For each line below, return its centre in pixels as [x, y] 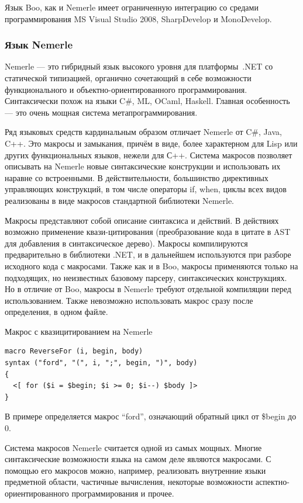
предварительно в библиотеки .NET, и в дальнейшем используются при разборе [148, 254]
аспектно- [272, 482]
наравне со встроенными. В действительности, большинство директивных [137, 177]
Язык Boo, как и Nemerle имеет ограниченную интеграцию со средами [132, 7]
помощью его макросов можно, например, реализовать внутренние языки [135, 470]
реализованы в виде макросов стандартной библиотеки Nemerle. [120, 200]
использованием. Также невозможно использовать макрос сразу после [129, 300]
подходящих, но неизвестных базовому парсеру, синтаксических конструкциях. [146, 277]
